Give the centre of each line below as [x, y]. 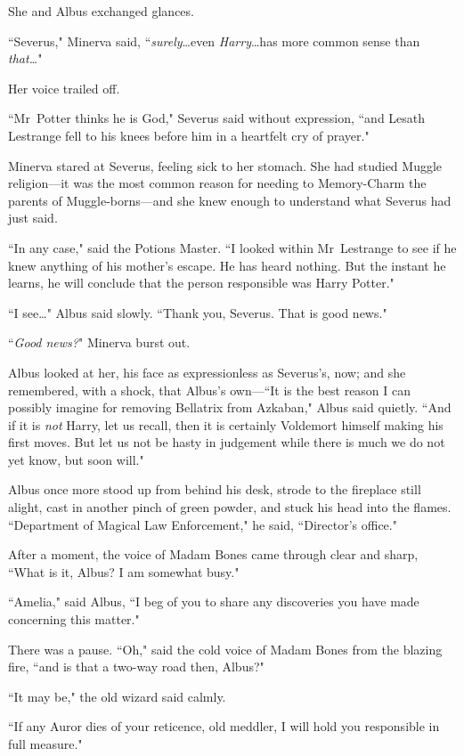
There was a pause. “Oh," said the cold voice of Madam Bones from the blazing [225, 649]
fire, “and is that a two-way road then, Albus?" [136, 667]
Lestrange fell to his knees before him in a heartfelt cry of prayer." [189, 135]
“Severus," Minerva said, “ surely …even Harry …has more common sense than [214, 41]
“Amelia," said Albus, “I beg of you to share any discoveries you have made [214, 602]
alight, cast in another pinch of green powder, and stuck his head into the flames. [230, 507]
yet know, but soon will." [76, 459]
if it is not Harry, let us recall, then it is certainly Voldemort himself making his [226, 424]
